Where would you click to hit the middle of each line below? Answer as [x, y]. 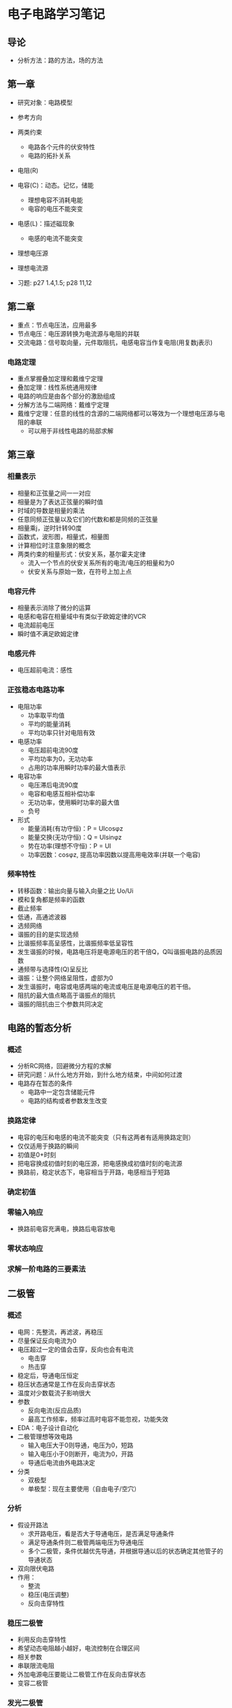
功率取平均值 [46, 715]
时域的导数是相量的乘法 [51, 510]
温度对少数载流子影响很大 [54, 1393]
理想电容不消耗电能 [55, 200]
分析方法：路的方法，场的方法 [60, 60]
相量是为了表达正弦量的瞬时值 [60, 502]
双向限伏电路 [36, 1568]
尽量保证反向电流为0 [47, 1340]
